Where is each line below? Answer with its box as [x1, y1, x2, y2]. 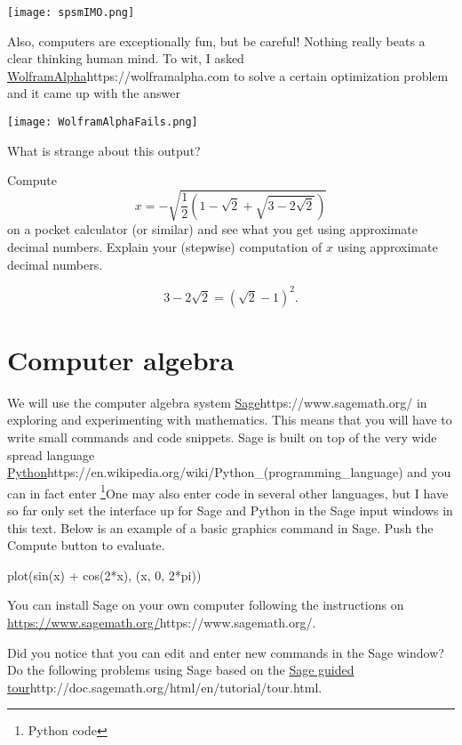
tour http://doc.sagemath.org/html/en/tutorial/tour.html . [7, 677, 323, 696]
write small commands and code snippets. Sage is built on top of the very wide [7, 428, 437, 447]
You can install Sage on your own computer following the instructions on [7, 595, 404, 614]
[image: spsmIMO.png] [7, 6, 135, 19]
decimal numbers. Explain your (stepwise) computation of [7, 238, 323, 256]
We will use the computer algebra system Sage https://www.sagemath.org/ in [7, 393, 427, 411]
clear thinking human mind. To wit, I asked [7, 49, 244, 68]
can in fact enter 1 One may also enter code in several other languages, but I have [7, 481, 449, 502]
